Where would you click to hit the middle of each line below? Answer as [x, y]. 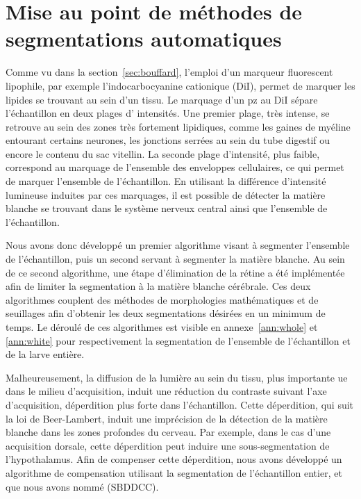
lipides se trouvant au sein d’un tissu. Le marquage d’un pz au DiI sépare [162, 99]
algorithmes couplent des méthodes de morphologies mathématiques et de [162, 299]
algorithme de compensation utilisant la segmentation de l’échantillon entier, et [174, 472]
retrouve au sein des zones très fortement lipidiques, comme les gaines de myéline [178, 126]
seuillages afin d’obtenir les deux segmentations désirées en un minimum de [166, 313]
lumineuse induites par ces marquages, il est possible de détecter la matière [166, 194]
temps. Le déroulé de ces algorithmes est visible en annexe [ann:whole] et [162, 327]
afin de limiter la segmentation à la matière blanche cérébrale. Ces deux [158, 286]
